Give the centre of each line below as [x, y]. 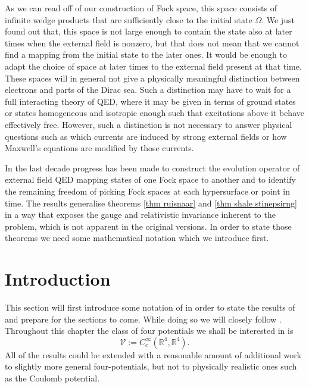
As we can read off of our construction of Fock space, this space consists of [141, 8]
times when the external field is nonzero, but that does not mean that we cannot [152, 43]
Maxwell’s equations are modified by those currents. [99, 148]
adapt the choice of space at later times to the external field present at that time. [153, 66]
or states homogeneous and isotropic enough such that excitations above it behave [154, 113]
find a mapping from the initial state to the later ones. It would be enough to [146, 54]
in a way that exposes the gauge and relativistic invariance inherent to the [140, 215]
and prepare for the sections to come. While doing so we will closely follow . [143, 319]
